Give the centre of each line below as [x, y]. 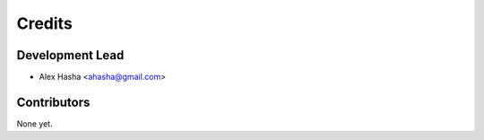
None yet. [35, 123]
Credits [45, 23]
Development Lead [70, 55]
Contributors [53, 102]
